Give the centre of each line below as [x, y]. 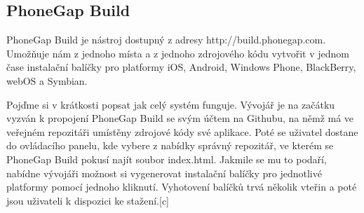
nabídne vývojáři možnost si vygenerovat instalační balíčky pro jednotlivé [164, 173]
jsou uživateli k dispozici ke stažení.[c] [88, 200]
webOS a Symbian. [47, 80]
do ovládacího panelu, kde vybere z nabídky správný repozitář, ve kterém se [170, 145]
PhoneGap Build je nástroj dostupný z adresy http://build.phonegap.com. [166, 40]
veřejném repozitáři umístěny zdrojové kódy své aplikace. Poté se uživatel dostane [182, 131]
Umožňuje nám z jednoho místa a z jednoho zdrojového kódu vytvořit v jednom [178, 53]
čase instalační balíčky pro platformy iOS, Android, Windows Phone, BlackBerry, [181, 67]
